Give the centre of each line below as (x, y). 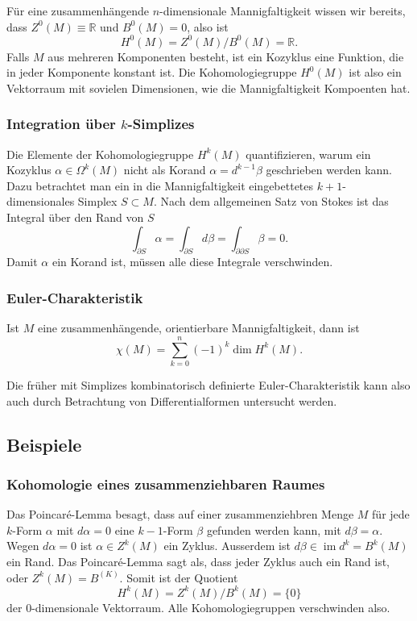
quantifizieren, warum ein (308, 154)
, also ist (208, 26)
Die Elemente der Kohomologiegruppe (100, 154)
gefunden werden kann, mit (274, 529)
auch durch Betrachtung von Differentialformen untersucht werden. (172, 400)
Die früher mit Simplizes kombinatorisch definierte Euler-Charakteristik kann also (208, 384)
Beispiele (44, 444)
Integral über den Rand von (75, 217)
